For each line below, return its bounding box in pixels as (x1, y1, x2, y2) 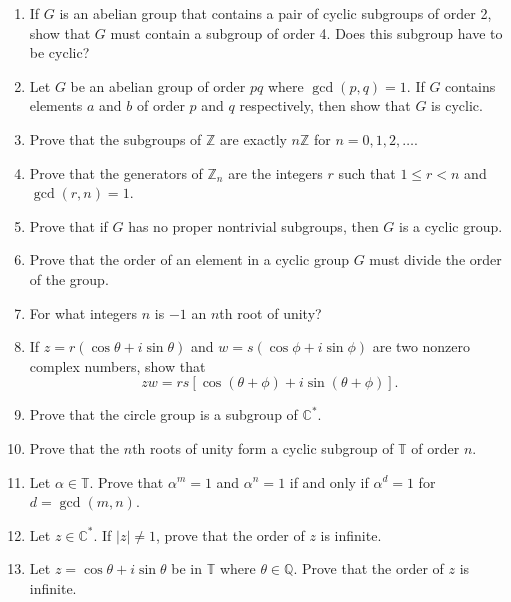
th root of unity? (219, 302, 322, 323)
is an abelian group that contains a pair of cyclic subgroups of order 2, (59, 3, 492, 23)
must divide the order (369, 249, 502, 270)
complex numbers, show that (29, 355, 206, 376)
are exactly (220, 128, 287, 149)
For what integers (29, 302, 138, 323)
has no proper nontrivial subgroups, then (128, 215, 379, 236)
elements (29, 95, 83, 116)
